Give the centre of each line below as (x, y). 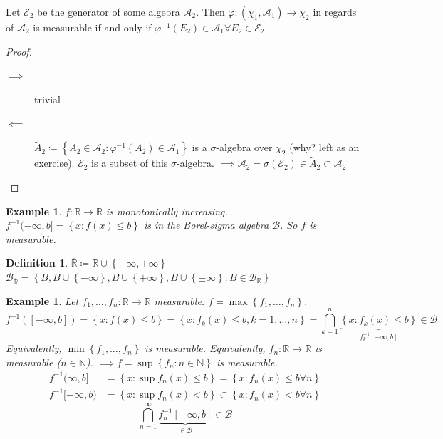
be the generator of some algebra (109, 11)
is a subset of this (130, 163)
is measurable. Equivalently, (205, 348)
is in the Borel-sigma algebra (206, 225)
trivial (48, 99)
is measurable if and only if (92, 27)
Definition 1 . (37, 263)
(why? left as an (324, 147)
